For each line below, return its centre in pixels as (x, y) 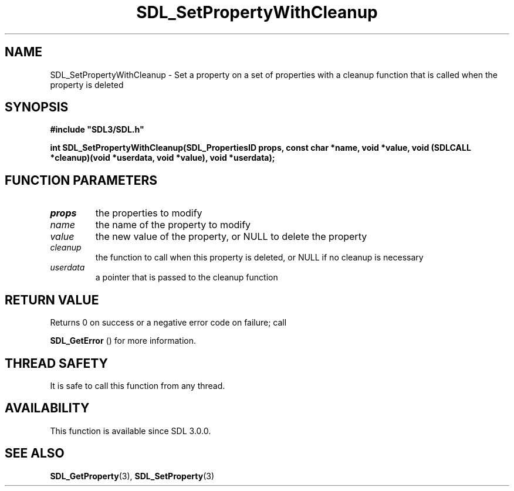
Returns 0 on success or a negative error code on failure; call (168, 323)
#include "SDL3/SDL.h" (97, 130)
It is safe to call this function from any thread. (138, 385)
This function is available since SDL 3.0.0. (131, 431)
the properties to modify (149, 213)
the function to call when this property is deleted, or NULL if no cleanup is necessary (259, 258)
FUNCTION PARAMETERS (81, 180)
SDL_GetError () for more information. (123, 341)
